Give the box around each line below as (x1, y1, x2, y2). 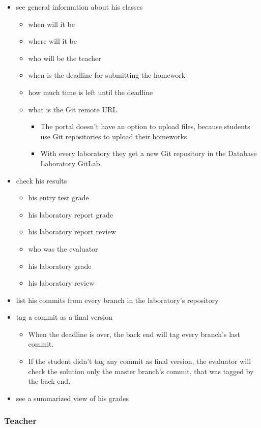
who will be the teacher (28, 52, 101, 63)
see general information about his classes (16, 2, 143, 12)
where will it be (28, 36, 77, 46)
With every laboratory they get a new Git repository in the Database (40, 148, 257, 159)
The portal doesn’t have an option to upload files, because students (40, 121, 250, 132)
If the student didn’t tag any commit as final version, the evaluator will (28, 356, 251, 366)
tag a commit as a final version (16, 312, 112, 322)
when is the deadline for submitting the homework (28, 70, 186, 80)
